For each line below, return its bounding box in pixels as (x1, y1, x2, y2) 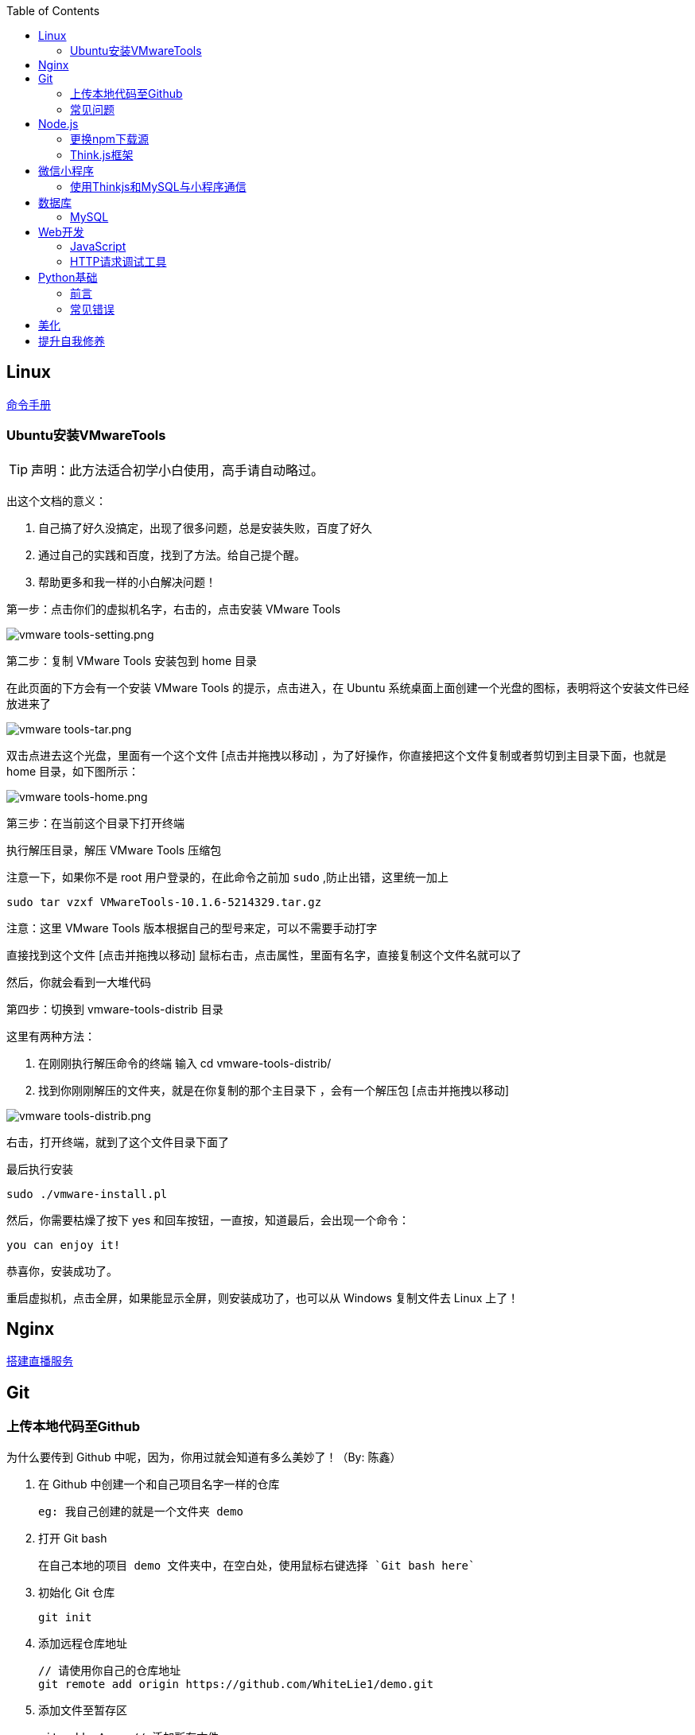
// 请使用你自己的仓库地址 (38, 1663, 181, 1677)
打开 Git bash (38, 1531, 107, 1545)
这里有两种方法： (6, 1029, 95, 1043)
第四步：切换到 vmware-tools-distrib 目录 (6, 1002, 223, 1016)
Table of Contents (6, 4, 100, 18)
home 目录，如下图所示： (6, 764, 140, 778)
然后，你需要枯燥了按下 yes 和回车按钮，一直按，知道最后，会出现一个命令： (6, 1212, 410, 1227)
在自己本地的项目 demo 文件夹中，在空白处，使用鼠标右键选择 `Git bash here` (38, 1558, 476, 1572)
